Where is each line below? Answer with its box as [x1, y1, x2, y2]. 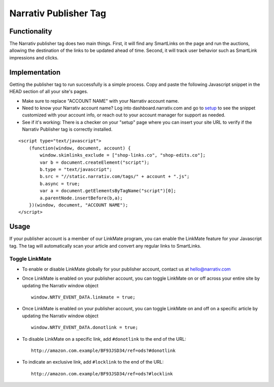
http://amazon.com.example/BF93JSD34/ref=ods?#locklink [31, 371, 173, 376]
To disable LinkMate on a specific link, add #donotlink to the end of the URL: [22, 336, 186, 342]
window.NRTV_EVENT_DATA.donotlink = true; [31, 324, 139, 331]
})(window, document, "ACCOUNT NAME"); [28, 202, 128, 208]
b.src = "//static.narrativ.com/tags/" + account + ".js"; [40, 173, 190, 180]
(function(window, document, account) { [28, 145, 131, 151]
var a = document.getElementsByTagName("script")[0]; [40, 188, 177, 194]
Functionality [9, 27, 52, 36]
